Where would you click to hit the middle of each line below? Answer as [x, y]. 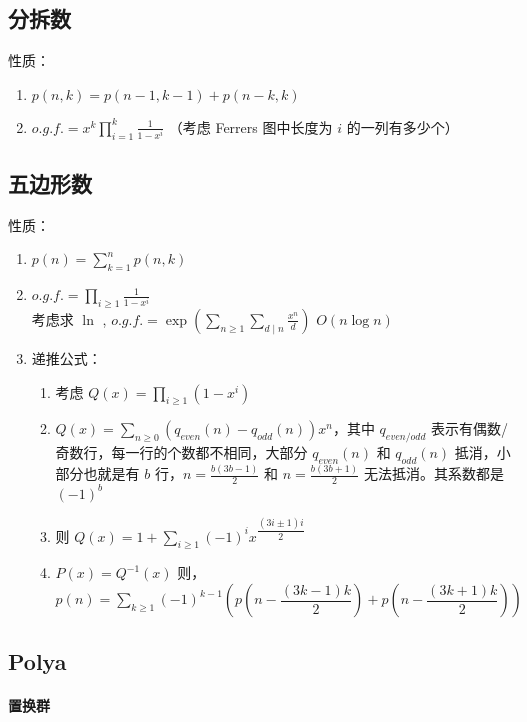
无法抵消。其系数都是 [433, 473]
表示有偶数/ [469, 428]
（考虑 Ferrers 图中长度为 [250, 126]
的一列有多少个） [402, 126]
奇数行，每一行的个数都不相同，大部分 [181, 452]
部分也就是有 [97, 473]
